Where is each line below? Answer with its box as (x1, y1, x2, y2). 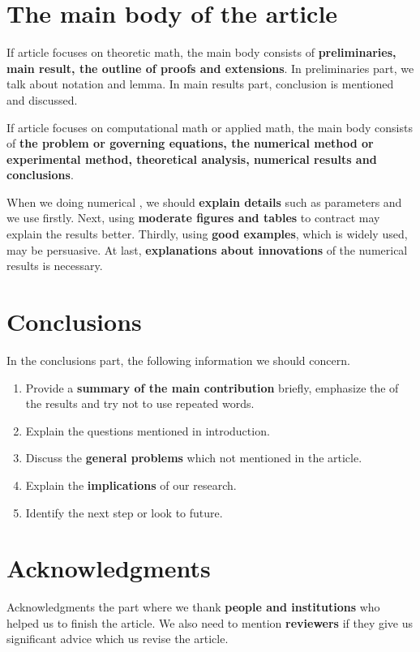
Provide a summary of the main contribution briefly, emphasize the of (25, 379, 399, 396)
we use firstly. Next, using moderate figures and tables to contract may (6, 209, 380, 226)
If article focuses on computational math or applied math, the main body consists (6, 118, 413, 135)
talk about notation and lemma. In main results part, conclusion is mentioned (6, 75, 394, 92)
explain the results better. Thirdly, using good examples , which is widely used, (6, 225, 408, 242)
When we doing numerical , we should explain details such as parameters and (6, 193, 402, 210)
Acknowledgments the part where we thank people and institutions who (6, 598, 380, 616)
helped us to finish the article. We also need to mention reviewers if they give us (6, 614, 414, 631)
